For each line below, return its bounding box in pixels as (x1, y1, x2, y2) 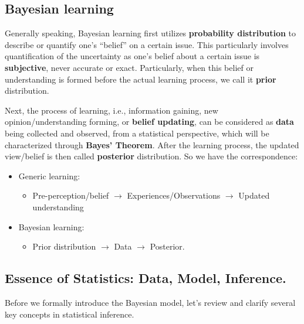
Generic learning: (18, 169, 80, 182)
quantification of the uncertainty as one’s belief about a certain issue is (5, 50, 260, 62)
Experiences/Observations (127, 189, 221, 202)
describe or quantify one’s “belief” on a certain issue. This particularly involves (5, 38, 289, 50)
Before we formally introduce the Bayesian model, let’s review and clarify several (5, 296, 296, 308)
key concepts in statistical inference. (5, 308, 134, 320)
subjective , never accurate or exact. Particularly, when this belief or (5, 61, 254, 73)
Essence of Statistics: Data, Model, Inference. (5, 269, 286, 287)
